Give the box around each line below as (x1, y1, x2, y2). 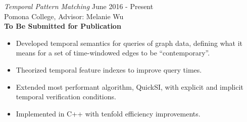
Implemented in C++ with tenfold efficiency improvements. (16, 108, 201, 118)
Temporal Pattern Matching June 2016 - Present (4, 1, 154, 11)
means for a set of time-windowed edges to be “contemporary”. (16, 47, 210, 58)
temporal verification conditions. (16, 91, 116, 102)
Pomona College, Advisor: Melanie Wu (4, 11, 124, 21)
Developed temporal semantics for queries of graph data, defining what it (16, 37, 243, 48)
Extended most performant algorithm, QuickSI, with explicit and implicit (16, 81, 243, 92)
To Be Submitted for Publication (4, 21, 121, 31)
